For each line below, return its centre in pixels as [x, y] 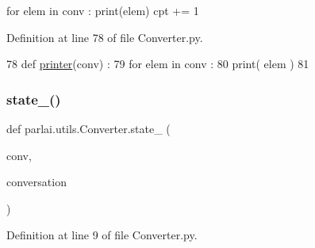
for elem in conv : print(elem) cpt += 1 [103, 10]
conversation [36, 182]
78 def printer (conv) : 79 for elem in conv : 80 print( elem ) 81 [158, 64]
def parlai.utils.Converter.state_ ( [88, 128]
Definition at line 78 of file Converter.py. [105, 37]
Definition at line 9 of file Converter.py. [102, 235]
